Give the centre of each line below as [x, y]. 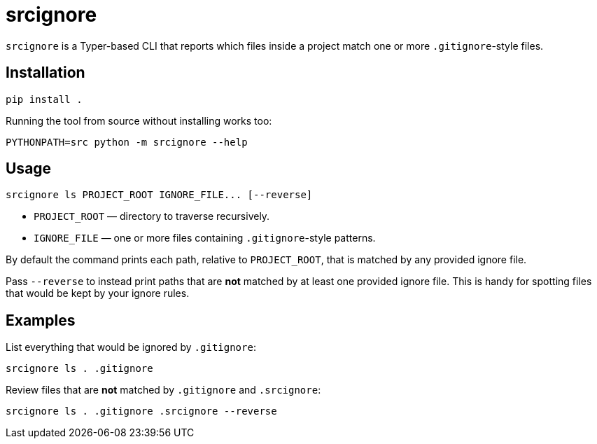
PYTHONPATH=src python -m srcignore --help [127, 142]
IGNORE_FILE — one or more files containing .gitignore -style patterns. [205, 238]
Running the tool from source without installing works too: [139, 120]
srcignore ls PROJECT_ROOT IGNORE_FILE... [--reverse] [159, 195]
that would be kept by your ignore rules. [98, 293]
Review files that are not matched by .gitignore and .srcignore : [163, 390]
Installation [45, 73]
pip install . [44, 99]
